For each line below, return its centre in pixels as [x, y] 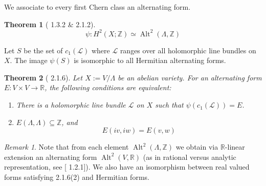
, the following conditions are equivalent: [108, 87]
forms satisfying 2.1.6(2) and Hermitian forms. [77, 177]
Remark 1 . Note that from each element [66, 147]
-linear [235, 147]
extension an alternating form [51, 157]
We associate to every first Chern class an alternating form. [97, 7]
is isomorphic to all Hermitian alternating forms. [150, 60]
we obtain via [197, 147]
